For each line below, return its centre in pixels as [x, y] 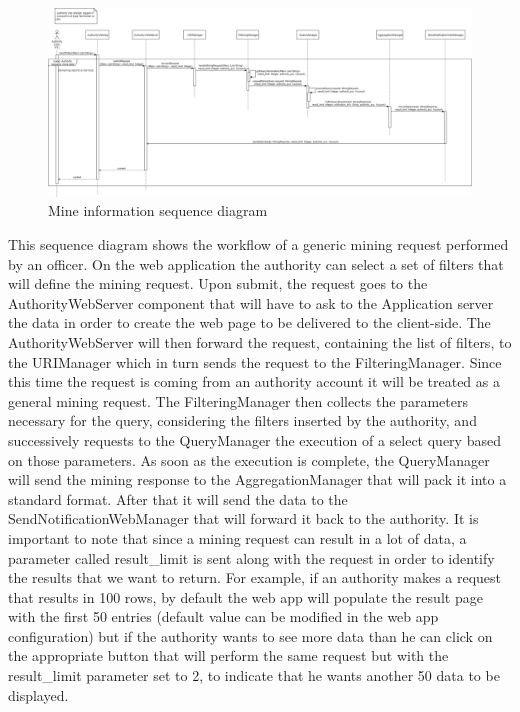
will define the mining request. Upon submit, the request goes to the [218, 283]
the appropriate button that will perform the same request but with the [228, 655]
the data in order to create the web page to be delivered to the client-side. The [249, 322]
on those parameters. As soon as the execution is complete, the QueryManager [249, 459]
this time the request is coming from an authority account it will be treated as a [254, 381]
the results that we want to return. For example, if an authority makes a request [255, 577]
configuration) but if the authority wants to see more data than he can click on [250, 635]
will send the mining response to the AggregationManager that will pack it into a [257, 479]
